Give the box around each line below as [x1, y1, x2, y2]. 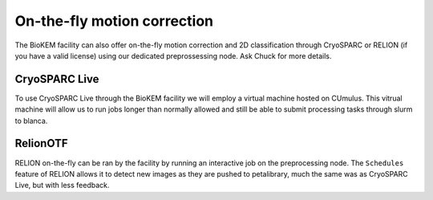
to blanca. [14, 116, 48, 125]
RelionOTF [14, 137, 68, 150]
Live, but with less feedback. [14, 181, 110, 190]
